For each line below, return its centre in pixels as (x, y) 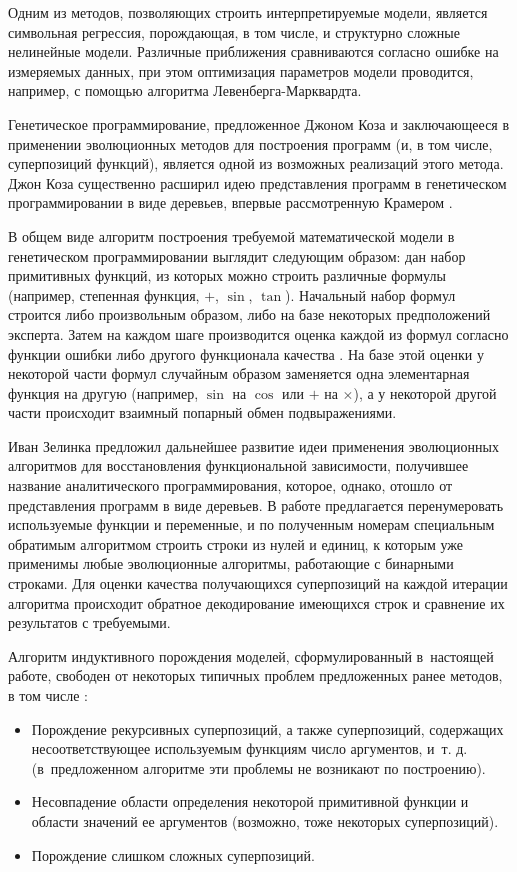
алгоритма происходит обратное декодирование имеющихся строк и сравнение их (256, 602)
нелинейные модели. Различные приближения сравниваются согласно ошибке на (253, 51)
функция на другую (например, (103, 392)
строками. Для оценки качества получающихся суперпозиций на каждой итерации (258, 583)
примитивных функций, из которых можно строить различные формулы (227, 275)
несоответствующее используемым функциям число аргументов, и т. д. (249, 748)
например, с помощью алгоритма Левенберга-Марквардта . (185, 90)
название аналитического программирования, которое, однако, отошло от (230, 485)
